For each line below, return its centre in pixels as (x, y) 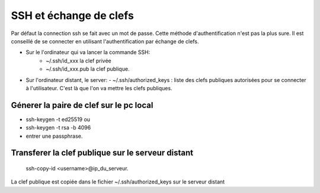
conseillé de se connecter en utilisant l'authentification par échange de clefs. (105, 41)
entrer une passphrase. (54, 136)
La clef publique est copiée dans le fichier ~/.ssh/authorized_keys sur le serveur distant (118, 182)
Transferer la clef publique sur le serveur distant (102, 153)
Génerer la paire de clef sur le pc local (82, 105)
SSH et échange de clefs (73, 15)
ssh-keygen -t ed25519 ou (58, 119)
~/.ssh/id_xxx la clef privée (79, 61)
